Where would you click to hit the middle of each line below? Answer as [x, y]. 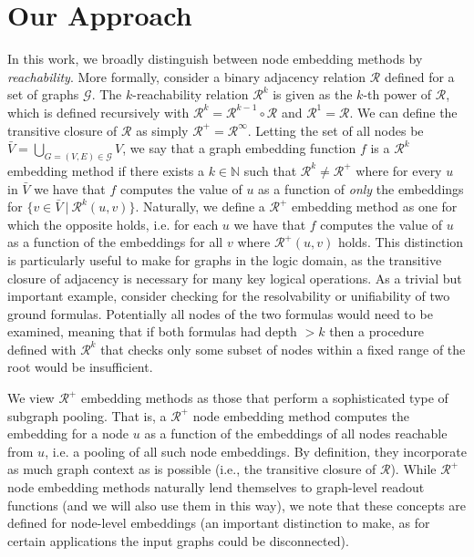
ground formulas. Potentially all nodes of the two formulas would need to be [220, 313]
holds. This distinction [401, 242]
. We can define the [403, 112]
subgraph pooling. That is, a [87, 415]
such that [270, 170]
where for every [399, 170]
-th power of [397, 94]
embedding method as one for [375, 206]
